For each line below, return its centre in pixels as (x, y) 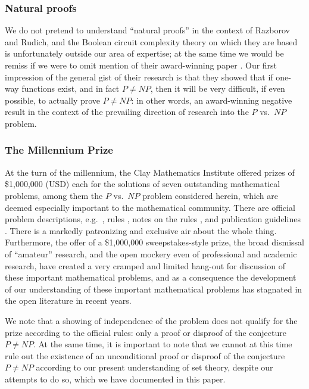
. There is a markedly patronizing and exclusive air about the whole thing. (141, 230)
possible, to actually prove (53, 100)
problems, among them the (54, 195)
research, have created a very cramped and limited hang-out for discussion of (145, 265)
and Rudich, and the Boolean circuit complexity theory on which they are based (151, 41)
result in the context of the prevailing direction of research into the (127, 112)
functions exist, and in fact (71, 88)
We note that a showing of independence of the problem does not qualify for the (151, 320)
